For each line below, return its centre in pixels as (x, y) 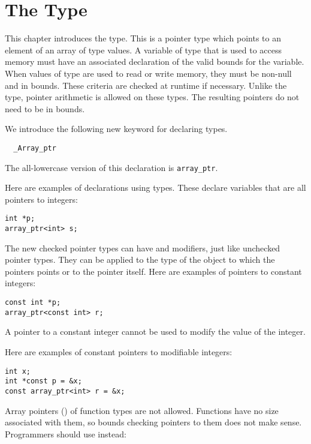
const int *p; (33, 303)
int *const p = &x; (43, 381)
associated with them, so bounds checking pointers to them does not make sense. (153, 422)
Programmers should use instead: (66, 433)
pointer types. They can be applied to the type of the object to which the (140, 259)
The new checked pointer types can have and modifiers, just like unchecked (143, 247)
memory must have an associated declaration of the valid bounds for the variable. (155, 61)
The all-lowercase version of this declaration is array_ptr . (111, 167)
